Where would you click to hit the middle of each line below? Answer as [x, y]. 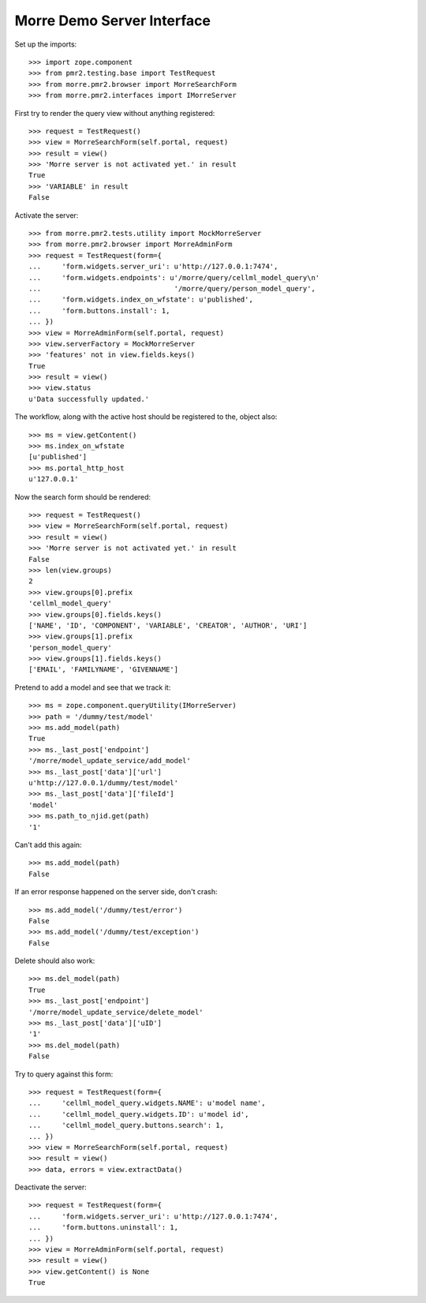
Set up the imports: [46, 44]
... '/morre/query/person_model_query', [172, 288]
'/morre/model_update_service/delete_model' [116, 1012]
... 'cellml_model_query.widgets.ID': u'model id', [139, 1114]
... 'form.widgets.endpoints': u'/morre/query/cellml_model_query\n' [174, 277]
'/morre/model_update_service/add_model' [110, 761]
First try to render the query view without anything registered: [115, 113]
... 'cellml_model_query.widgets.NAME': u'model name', [147, 1103]
